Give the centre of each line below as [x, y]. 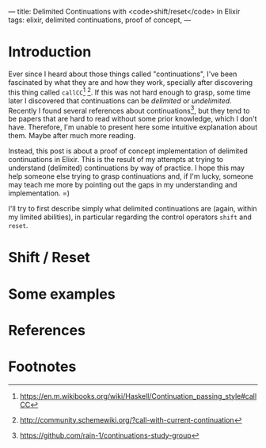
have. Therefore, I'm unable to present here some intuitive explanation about [133, 127]
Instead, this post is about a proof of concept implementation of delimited [128, 151]
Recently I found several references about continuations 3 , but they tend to [129, 110]
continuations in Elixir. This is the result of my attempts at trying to [116, 160]
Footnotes [42, 367]
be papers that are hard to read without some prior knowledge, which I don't [133, 119]
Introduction [50, 52]
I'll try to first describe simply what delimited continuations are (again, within [133, 209]
